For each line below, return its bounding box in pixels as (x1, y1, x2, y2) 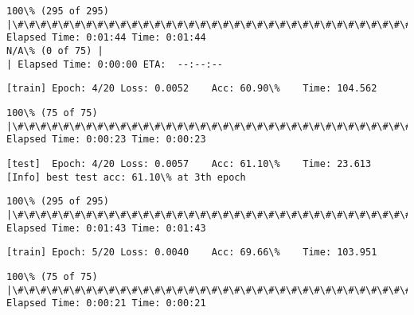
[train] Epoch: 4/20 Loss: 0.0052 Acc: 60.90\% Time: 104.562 (6, 83, 377, 95)
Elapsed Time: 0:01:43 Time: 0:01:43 (6, 222, 206, 234)
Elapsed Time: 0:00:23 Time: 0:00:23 (6, 134, 206, 146)
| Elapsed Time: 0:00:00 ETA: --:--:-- (6, 58, 224, 70)
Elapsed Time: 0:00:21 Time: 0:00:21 (6, 297, 206, 309)
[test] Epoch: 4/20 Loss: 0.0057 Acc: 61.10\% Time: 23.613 (6, 157, 372, 169)
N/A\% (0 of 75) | (6, 45, 103, 56)
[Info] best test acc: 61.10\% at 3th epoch (6, 171, 246, 183)
